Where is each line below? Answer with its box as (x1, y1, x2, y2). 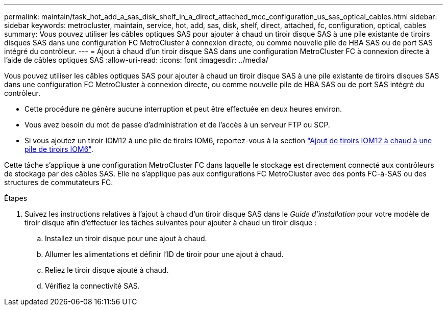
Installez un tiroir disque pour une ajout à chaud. (45, 234, 207, 243)
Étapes (4, 194, 28, 202)
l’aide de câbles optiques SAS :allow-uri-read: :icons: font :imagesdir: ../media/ (4, 56, 268, 64)
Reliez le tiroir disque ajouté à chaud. (45, 266, 169, 274)
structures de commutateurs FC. (4, 178, 113, 187)
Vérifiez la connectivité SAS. (45, 281, 140, 290)
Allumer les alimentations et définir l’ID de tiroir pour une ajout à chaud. (45, 250, 284, 259)
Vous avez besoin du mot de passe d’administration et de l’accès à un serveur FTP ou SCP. (24, 120, 330, 129)
